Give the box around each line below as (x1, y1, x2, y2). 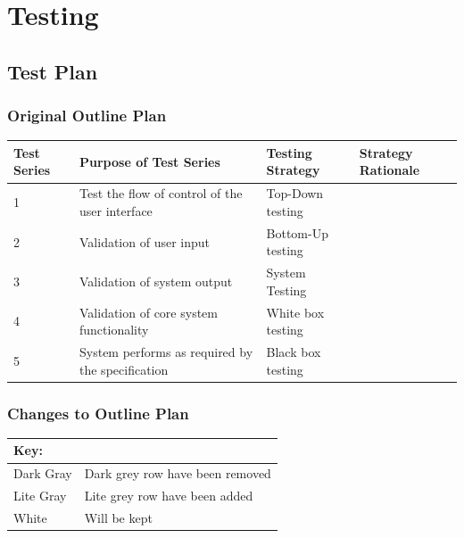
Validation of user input (79, 232, 211, 251)
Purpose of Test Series (79, 152, 220, 170)
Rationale (359, 161, 420, 179)
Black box (266, 343, 321, 361)
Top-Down (266, 184, 324, 203)
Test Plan (7, 57, 98, 85)
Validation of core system (79, 302, 218, 321)
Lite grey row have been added (84, 486, 253, 505)
